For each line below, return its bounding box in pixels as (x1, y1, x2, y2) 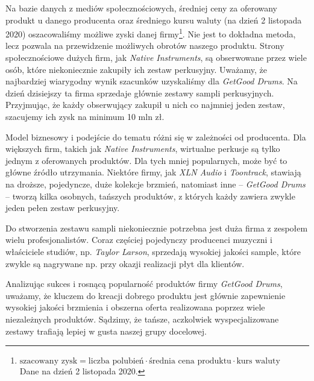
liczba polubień (88, 357, 144, 366)
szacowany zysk (19, 357, 78, 366)
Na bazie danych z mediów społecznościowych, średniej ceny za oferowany (5, 2, 277, 14)
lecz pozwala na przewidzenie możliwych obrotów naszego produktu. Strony (5, 39, 284, 52)
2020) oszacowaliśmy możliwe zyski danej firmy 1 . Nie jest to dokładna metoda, (5, 26, 296, 40)
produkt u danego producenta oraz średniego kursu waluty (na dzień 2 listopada (5, 13, 302, 26)
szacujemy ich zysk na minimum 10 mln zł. (5, 110, 165, 122)
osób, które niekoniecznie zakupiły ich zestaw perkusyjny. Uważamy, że (5, 63, 267, 75)
